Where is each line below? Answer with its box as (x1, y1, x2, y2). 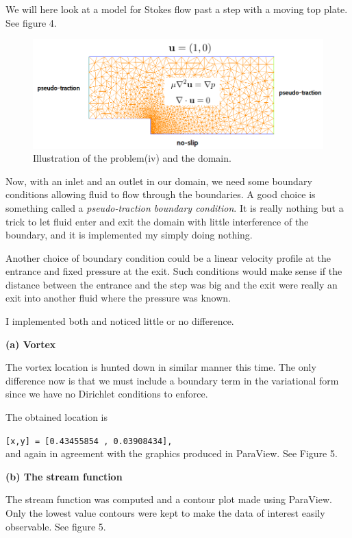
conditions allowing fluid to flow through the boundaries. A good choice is (5, 187, 316, 201)
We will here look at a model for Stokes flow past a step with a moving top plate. (5, 2, 348, 16)
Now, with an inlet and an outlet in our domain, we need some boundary (5, 173, 312, 188)
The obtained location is (5, 410, 108, 424)
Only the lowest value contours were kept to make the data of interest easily (5, 506, 325, 520)
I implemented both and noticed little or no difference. (5, 314, 234, 328)
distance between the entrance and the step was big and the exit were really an (5, 277, 338, 291)
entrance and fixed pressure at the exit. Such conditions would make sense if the (5, 264, 342, 278)
